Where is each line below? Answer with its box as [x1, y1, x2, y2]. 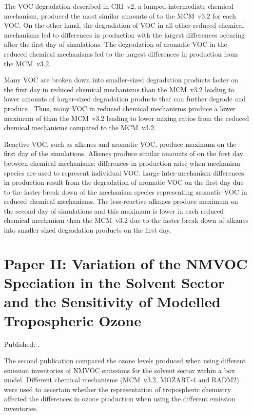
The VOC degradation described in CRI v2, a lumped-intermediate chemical [4, 1, 234, 11]
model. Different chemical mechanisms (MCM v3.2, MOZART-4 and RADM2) [4, 375, 239, 385]
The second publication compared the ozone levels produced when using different [4, 355, 246, 365]
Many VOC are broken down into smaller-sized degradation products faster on [4, 75, 238, 85]
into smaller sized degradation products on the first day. [4, 225, 172, 235]
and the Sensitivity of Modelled [4, 292, 221, 312]
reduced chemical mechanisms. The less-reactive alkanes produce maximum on [4, 196, 238, 206]
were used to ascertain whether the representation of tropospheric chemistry [4, 384, 231, 394]
